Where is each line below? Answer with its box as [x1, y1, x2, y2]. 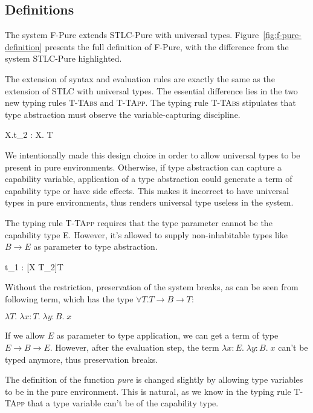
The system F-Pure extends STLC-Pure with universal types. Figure [5, 28, 259, 41]
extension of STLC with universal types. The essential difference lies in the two [5, 84, 298, 97]
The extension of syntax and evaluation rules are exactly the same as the [5, 72, 275, 85]
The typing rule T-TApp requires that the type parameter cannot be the [5, 216, 273, 229]
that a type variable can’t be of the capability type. [27, 397, 219, 409]
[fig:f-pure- [263, 28, 302, 41]
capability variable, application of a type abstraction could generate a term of [5, 172, 292, 185]
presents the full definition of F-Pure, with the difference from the [45, 40, 289, 53]
